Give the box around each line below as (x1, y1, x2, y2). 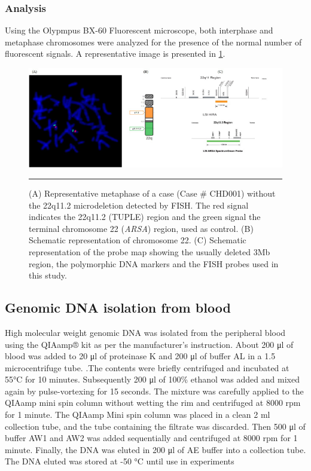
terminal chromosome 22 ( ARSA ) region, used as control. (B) (29, 222, 254, 234)
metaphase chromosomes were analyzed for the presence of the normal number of (5, 35, 302, 48)
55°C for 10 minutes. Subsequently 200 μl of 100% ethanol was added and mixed (5, 373, 300, 386)
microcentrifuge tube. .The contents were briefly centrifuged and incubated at (5, 361, 289, 374)
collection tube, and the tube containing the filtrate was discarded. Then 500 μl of (5, 420, 306, 432)
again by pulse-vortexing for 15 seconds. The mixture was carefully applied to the (5, 384, 304, 397)
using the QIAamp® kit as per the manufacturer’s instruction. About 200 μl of (5, 338, 294, 350)
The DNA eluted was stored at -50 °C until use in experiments (5, 455, 234, 467)
